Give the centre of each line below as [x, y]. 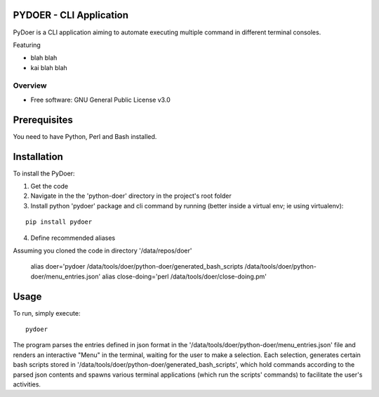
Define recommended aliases [73, 238]
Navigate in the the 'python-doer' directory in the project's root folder [131, 196]
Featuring [27, 45]
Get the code [49, 187]
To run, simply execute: [47, 313]
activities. [27, 384]
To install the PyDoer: [44, 173]
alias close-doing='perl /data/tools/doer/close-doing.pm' [184, 276]
